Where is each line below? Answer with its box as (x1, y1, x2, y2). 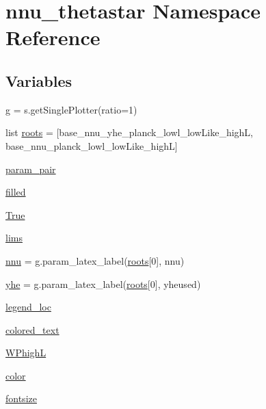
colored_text (5, 322, 59, 337)
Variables (5, 70, 72, 91)
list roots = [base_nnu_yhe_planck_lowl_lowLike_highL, (5, 125, 253, 140)
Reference (5, 23, 101, 51)
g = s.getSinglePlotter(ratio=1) (5, 102, 137, 116)
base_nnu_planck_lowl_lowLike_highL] (5, 138, 178, 153)
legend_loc (5, 300, 51, 314)
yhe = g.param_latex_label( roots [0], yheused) (5, 276, 201, 291)
